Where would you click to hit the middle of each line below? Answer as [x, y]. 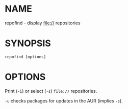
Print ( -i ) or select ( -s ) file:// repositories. [51, 91]
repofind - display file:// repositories [43, 23]
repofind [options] [25, 57]
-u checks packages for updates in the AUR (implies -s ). [64, 101]
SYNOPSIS [28, 43]
